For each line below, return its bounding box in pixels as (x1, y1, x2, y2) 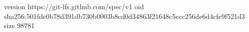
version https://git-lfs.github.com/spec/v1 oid (4, 1, 144, 11)
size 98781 (4, 20, 35, 31)
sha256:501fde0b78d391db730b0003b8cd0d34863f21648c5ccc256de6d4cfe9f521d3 (4, 11, 245, 21)
